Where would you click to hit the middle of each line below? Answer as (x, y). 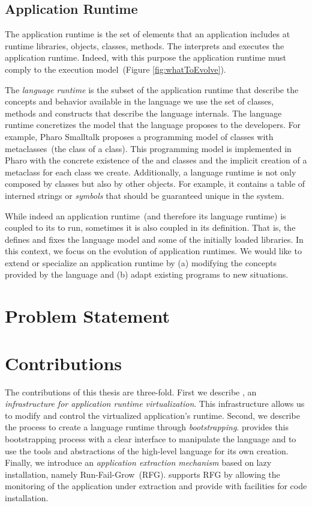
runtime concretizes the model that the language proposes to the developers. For (153, 125)
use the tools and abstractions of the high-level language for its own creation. (147, 450)
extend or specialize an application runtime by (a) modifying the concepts (141, 262)
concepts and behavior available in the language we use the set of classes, (139, 101)
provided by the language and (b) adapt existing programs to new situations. (147, 274)
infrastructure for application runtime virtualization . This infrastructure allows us (155, 404)
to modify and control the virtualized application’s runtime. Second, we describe (152, 415)
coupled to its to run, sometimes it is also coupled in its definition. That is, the (150, 227)
